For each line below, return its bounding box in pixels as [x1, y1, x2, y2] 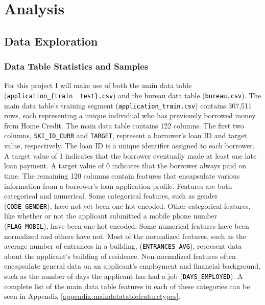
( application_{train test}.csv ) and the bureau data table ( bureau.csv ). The [4, 90, 261, 100]
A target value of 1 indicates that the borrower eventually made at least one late [4, 150, 257, 161]
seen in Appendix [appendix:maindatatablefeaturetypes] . [4, 291, 181, 301]
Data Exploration [4, 33, 98, 49]
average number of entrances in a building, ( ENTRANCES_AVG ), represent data [4, 241, 242, 251]
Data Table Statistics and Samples [4, 60, 149, 73]
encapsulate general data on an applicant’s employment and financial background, [4, 260, 260, 271]
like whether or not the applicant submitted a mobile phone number [4, 210, 218, 221]
